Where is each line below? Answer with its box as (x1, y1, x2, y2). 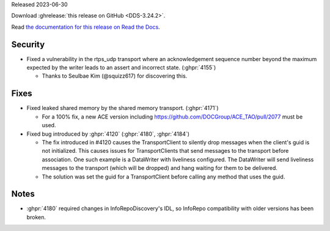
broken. (26, 213, 46, 221)
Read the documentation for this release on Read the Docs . (11, 23, 160, 31)
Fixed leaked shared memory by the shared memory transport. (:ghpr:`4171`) (26, 105, 219, 112)
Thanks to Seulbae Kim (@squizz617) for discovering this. (42, 72, 188, 79)
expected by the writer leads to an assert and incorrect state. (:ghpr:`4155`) (26, 64, 216, 71)
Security (11, 39, 45, 50)
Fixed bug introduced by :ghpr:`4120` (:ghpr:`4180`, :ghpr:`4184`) (26, 130, 189, 137)
